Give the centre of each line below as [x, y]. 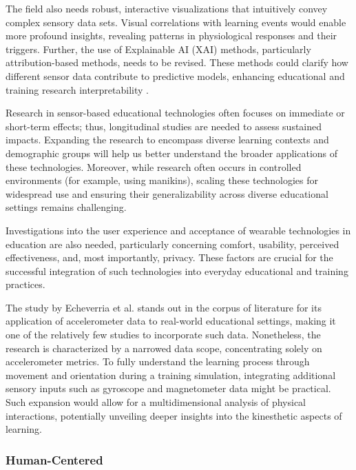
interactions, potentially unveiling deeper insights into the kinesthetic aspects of [174, 415]
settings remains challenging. [66, 207]
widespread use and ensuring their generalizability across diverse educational [167, 193]
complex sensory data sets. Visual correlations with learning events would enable [176, 22]
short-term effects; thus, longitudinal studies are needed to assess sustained [164, 126]
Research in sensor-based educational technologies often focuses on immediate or [175, 113]
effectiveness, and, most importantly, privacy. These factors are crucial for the [169, 257]
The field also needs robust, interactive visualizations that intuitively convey [167, 8]
